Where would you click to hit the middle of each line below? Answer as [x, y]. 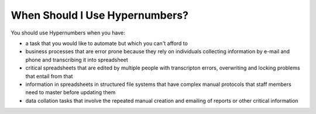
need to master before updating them [71, 92]
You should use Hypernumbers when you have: [68, 33]
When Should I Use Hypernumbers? [99, 15]
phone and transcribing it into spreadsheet [77, 60]
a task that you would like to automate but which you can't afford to [107, 43]
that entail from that [49, 76]
